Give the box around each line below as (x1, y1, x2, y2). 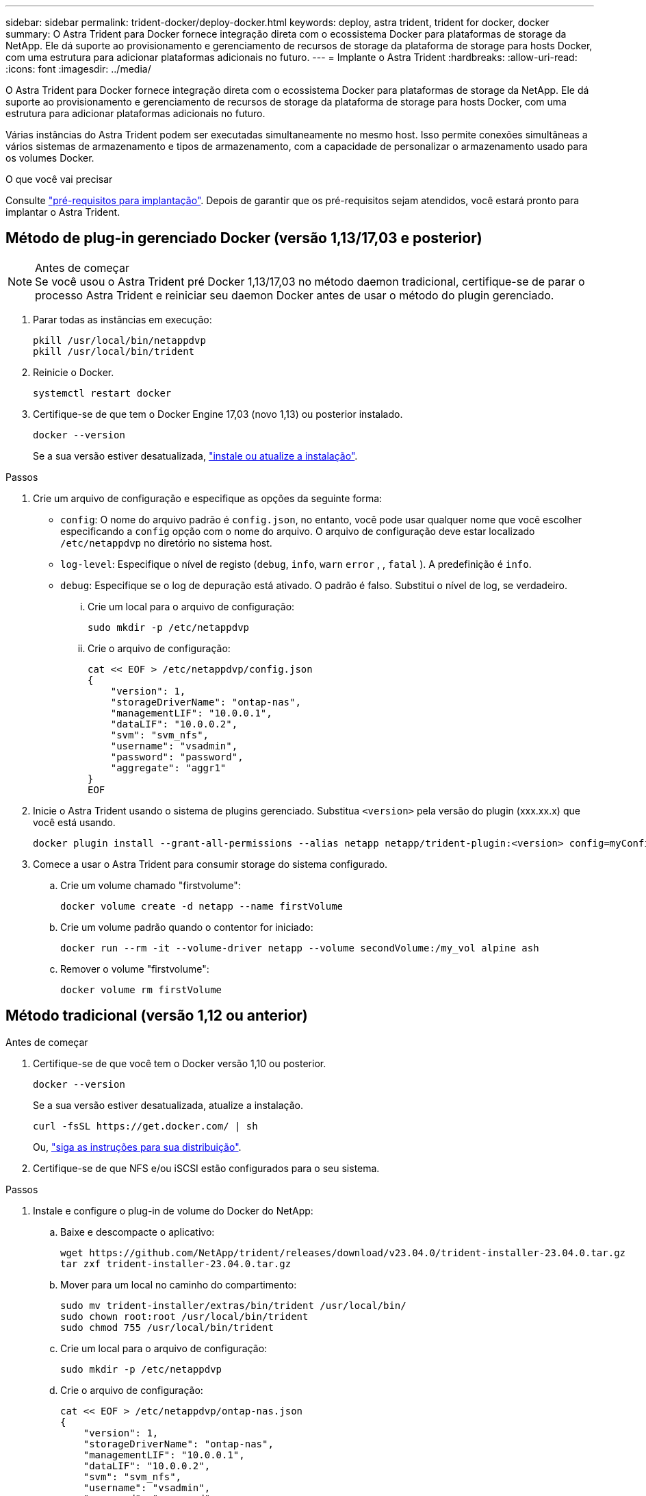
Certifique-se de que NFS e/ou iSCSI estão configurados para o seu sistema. (33, 1162, 380, 1174)
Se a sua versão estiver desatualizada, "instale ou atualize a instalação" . (33, 449, 358, 462)
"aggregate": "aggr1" (110, 762, 227, 773)
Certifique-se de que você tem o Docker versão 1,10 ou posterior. (33, 1057, 326, 1069)
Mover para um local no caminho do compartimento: (60, 1278, 297, 1291)
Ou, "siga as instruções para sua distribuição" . (33, 1140, 242, 1153)
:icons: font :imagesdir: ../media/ (5, 63, 151, 75)
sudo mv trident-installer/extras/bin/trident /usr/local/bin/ (60, 1299, 406, 1311)
